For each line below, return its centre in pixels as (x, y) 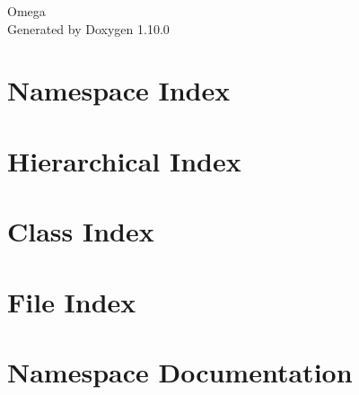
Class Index (81, 231)
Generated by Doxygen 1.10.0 (88, 28)
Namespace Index (119, 90)
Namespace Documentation (180, 371)
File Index (72, 301)
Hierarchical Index (124, 160)
